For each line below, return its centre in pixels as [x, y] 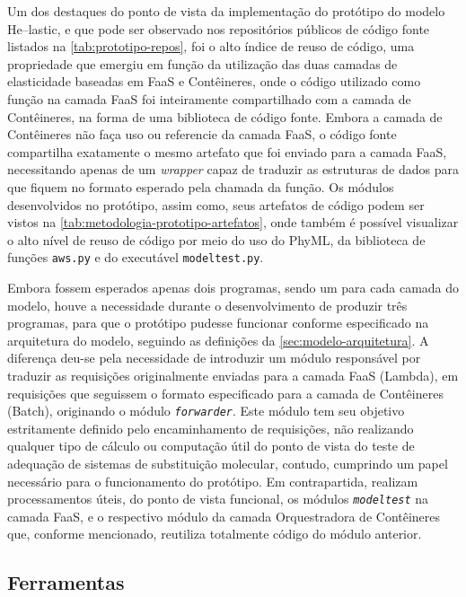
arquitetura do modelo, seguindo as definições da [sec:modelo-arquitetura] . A [218, 340]
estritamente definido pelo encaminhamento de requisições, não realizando [211, 428]
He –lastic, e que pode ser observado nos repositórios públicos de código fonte [219, 28]
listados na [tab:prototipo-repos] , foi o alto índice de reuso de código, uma [211, 46]
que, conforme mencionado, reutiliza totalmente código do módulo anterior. [215, 534]
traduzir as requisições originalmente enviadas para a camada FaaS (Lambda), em [233, 375]
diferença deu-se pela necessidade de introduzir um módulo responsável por [214, 358]
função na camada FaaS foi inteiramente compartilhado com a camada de [209, 98]
